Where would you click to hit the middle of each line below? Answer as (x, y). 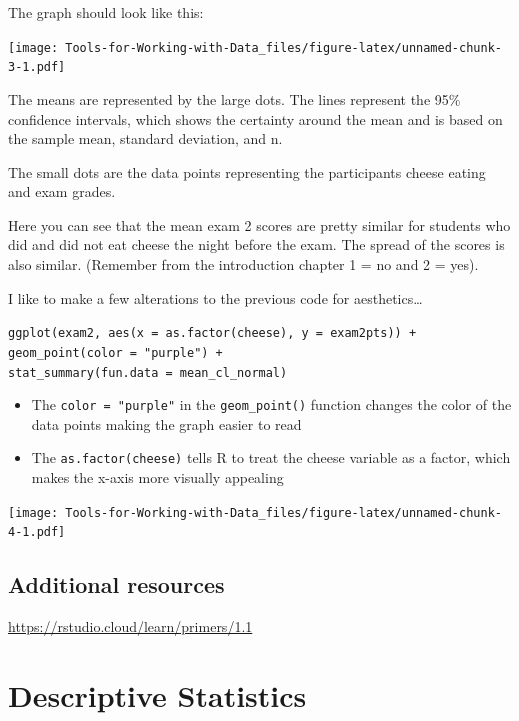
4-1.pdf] (37, 532)
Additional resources (116, 584)
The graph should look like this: (106, 12)
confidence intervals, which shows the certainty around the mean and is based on (255, 118)
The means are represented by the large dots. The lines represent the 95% (234, 98)
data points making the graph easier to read (166, 423)
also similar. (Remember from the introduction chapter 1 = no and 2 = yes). (243, 264)
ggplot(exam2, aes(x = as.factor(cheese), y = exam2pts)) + (212, 333)
